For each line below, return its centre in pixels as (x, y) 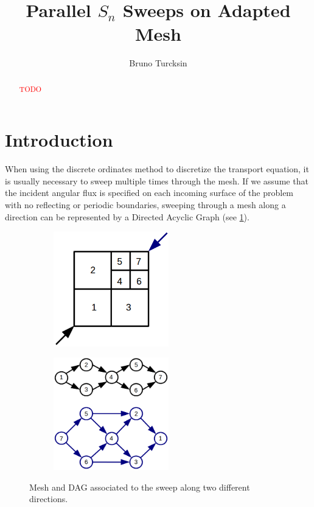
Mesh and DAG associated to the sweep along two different (140, 487)
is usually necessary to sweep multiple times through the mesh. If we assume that (157, 180)
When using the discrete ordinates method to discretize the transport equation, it (157, 169)
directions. (49, 499)
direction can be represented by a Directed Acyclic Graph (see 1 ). (127, 216)
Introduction (59, 140)
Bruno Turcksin (158, 63)
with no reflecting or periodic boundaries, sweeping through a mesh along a (145, 205)
